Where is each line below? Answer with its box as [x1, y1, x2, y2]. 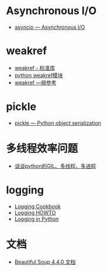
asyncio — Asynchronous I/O [14, 24, 85, 31]
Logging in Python [14, 215, 59, 222]
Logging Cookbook [14, 203, 61, 210]
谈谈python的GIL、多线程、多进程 [14, 162, 96, 169]
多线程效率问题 [6, 142, 78, 155]
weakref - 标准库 [14, 64, 56, 71]
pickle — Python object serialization [14, 119, 101, 126]
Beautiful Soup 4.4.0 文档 [14, 258, 76, 265]
